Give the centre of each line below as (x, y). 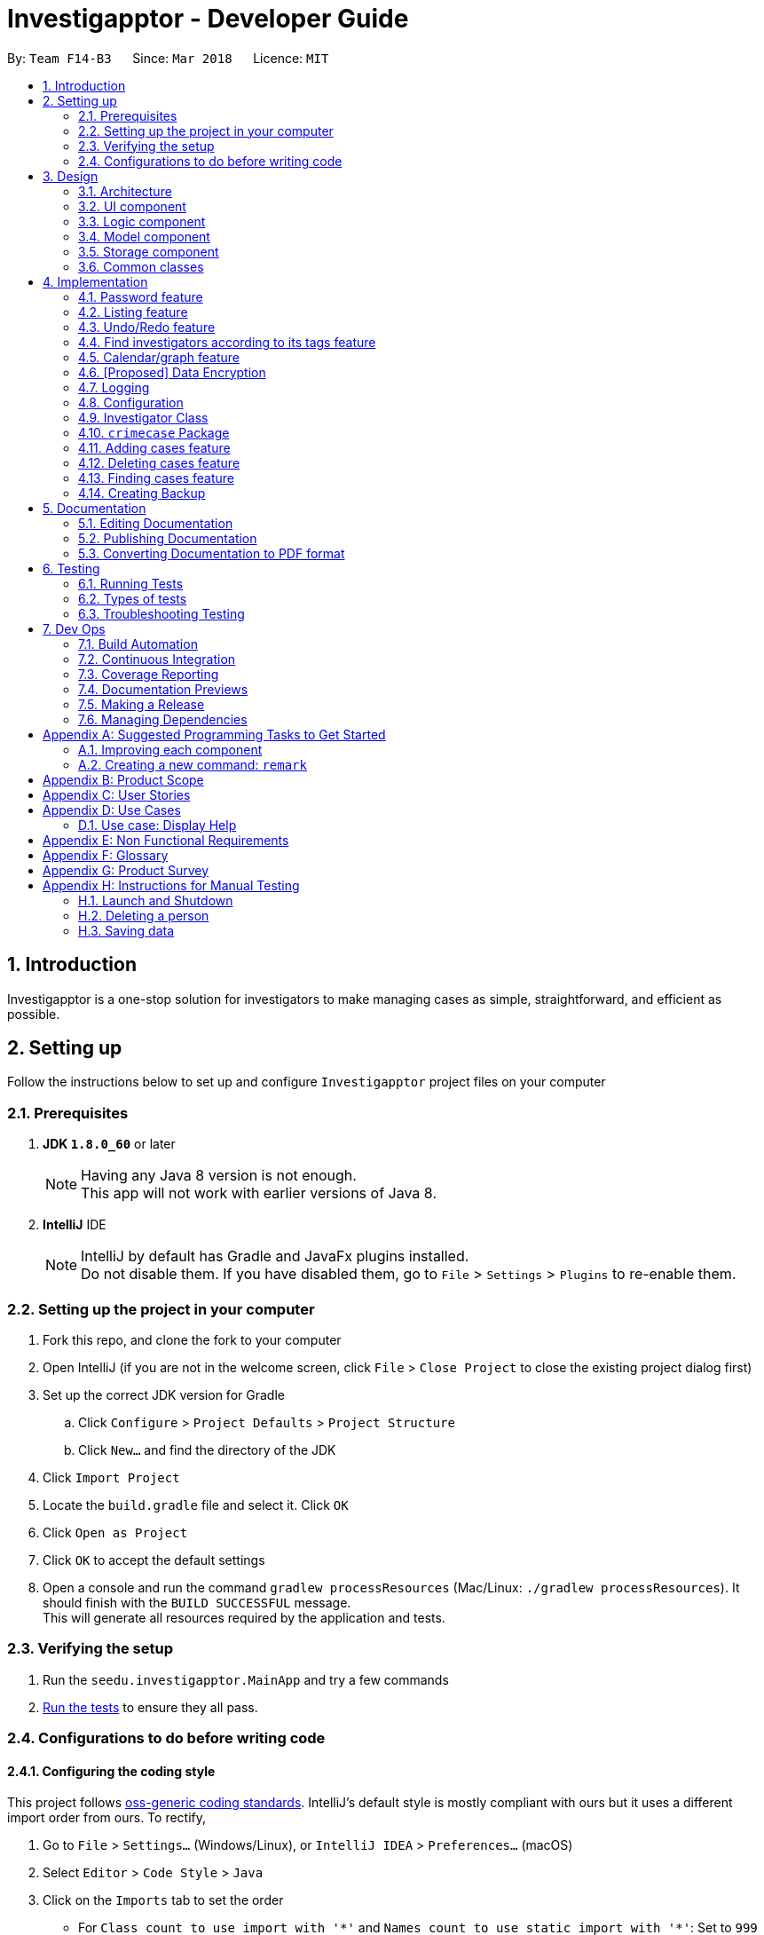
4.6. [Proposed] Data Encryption (172, 372)
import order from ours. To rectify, (107, 1818)
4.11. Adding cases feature (154, 447)
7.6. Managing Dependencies (163, 719)
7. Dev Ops (74, 628)
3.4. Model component (144, 236)
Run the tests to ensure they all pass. (150, 1707)
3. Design (71, 176)
